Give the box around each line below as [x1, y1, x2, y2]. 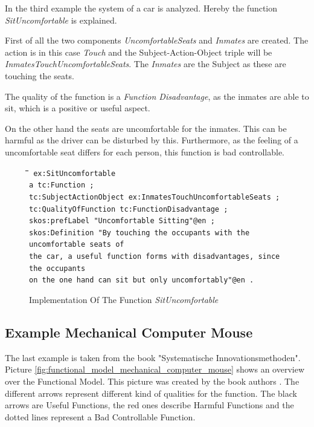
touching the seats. [5, 69, 74, 82]
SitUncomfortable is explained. [5, 13, 117, 26]
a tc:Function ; [29, 181, 94, 190]
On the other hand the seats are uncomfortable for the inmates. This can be [5, 122, 287, 134]
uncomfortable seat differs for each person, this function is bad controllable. [5, 145, 284, 158]
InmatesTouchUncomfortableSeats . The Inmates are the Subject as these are [5, 57, 286, 70]
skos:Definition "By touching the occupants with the [29, 228, 250, 237]
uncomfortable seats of [29, 240, 124, 249]
